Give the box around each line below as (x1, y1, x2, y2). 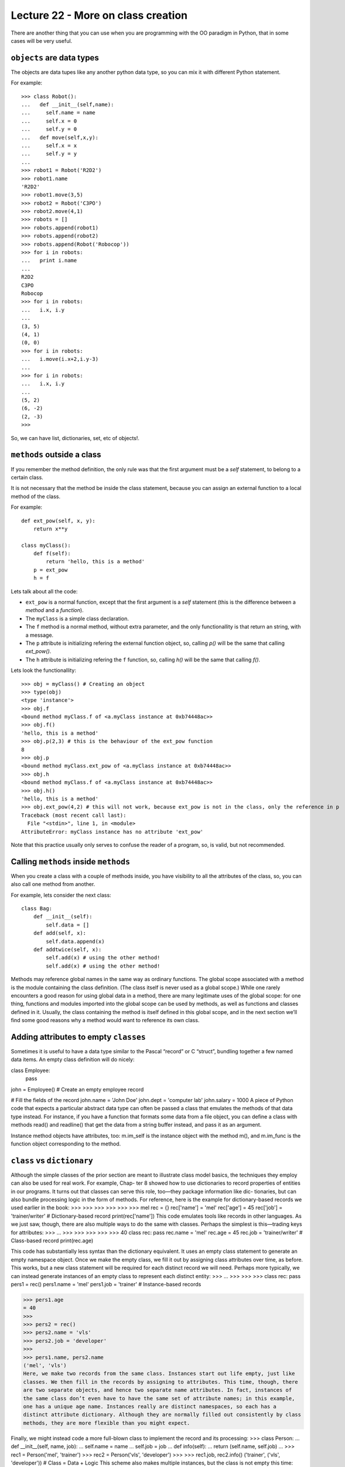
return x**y (33, 525, 68, 532)
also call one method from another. (11, 881, 95, 888)
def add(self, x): (33, 930, 87, 937)
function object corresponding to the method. (11, 1140, 121, 1147)
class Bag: (21, 905, 53, 912)
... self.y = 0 (21, 126, 77, 133)
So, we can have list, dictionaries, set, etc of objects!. (11, 434, 140, 441)
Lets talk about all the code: (11, 587, 78, 595)
